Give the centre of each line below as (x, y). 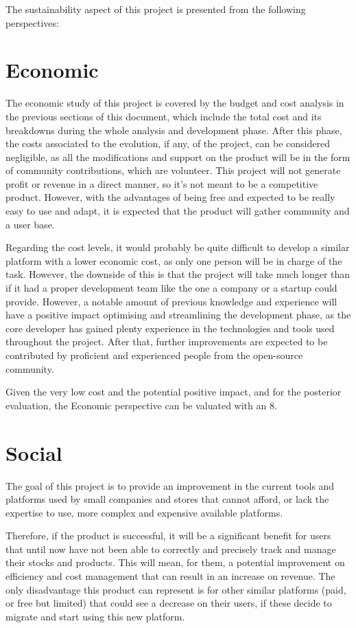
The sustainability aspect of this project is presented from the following (156, 9)
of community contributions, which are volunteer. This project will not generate (173, 170)
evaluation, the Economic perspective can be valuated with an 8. (141, 405)
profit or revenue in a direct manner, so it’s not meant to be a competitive (162, 183)
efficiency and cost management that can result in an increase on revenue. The (170, 576)
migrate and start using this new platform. (95, 616)
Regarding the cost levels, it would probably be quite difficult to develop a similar (178, 247)
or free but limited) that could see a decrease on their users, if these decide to (169, 603)
